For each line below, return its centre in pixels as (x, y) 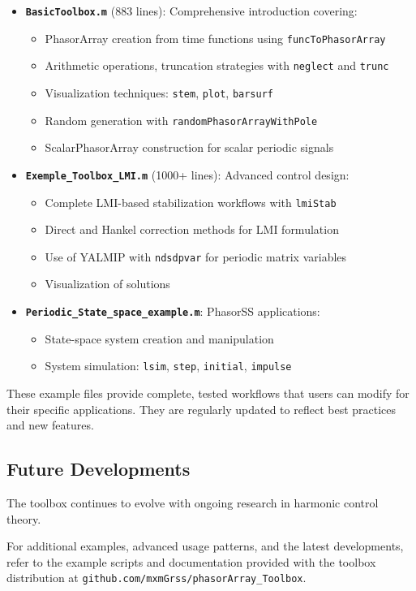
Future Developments (99, 469)
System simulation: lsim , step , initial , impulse (168, 366)
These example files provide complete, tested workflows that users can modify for (208, 393)
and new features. (50, 425)
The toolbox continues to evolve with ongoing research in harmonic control (193, 502)
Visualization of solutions (107, 284)
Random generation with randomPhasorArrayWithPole (181, 120)
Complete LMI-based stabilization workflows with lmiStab (191, 202)
